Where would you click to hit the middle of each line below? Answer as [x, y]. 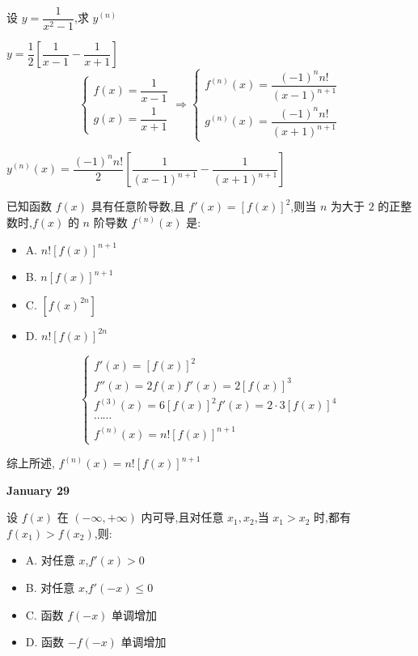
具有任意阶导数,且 [138, 206]
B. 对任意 [50, 588]
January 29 [38, 490]
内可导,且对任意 [182, 517]
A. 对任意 [50, 560]
